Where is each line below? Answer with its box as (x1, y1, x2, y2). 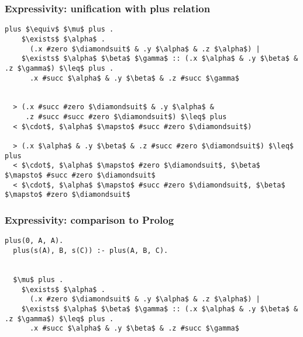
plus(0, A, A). (5, 237, 64, 245)
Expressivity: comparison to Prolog (5, 212, 174, 227)
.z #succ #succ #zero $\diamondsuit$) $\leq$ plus (25, 113, 227, 121)
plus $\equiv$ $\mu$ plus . (5, 25, 114, 34)
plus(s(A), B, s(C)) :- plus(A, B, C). (13, 246, 168, 255)
